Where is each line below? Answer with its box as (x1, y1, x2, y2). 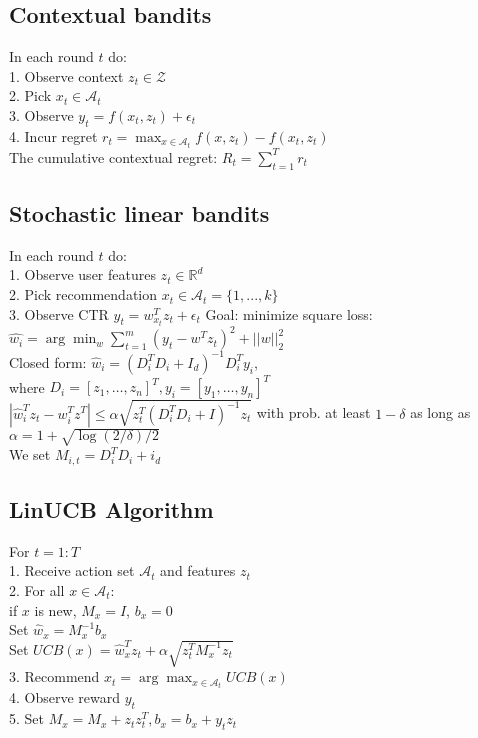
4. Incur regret (9, 125, 98, 146)
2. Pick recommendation (9, 284, 158, 305)
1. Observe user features (9, 264, 156, 285)
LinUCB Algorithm (9, 493, 214, 524)
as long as (410, 402, 471, 423)
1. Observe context (9, 65, 124, 86)
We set (9, 444, 51, 465)
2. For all (9, 579, 65, 600)
